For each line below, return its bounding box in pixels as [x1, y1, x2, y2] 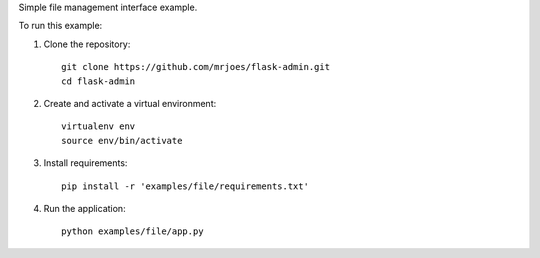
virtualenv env [61, 121, 136, 132]
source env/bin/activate [61, 135, 183, 146]
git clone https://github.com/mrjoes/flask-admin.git [61, 61, 330, 73]
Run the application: [43, 202, 126, 214]
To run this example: [18, 20, 103, 32]
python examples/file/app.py [61, 226, 204, 237]
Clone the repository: [43, 38, 131, 50]
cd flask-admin [61, 75, 136, 87]
